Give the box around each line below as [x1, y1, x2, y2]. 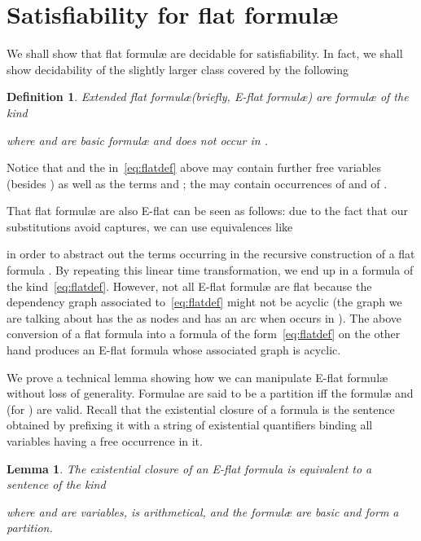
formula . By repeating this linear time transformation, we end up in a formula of [7, 262, 414, 279]
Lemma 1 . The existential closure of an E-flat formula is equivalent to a [7, 460, 372, 477]
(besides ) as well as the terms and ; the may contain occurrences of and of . [7, 174, 388, 191]
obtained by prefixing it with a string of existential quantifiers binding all [7, 416, 373, 433]
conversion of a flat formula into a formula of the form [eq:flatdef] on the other [7, 325, 401, 342]
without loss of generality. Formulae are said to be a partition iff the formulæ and [7, 385, 414, 402]
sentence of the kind [7, 476, 106, 493]
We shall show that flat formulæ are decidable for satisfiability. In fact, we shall [7, 45, 403, 62]
